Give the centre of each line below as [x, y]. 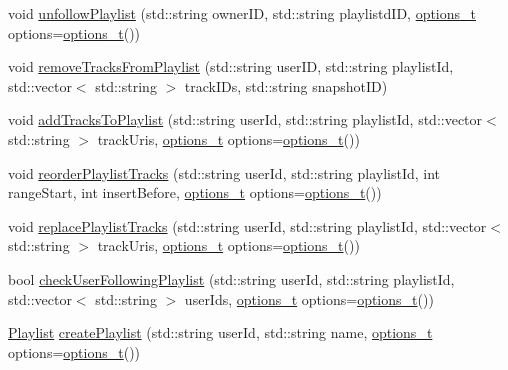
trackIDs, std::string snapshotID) [286, 85]
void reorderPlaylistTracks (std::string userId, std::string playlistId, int [224, 172]
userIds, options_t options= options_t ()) [309, 298]
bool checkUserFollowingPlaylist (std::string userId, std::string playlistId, [231, 278]
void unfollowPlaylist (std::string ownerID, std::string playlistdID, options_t [242, 13]
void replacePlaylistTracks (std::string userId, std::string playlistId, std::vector [247, 225]
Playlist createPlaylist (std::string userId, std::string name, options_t [220, 332]
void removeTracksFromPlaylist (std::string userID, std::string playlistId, [231, 66]
